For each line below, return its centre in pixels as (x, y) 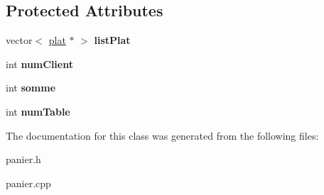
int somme (31, 88)
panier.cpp (28, 183)
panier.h (23, 159)
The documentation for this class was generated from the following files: (162, 135)
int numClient (39, 63)
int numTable (38, 111)
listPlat (112, 40)
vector (19, 40)
